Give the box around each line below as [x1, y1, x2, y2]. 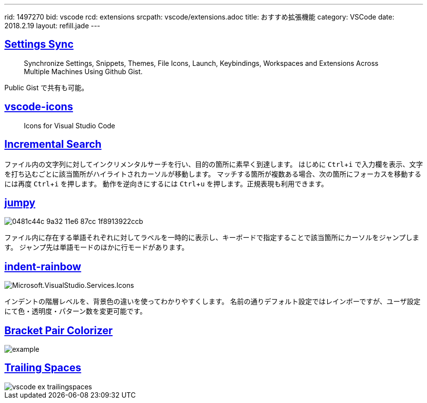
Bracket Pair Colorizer [4, 324, 113, 337]
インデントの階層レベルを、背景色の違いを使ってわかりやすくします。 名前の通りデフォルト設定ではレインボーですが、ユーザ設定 [4, 297, 421, 306]
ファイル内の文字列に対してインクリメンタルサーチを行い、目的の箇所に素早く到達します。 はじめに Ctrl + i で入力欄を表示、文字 [4, 160, 423, 168]
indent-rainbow [4, 260, 81, 273]
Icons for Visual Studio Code [24, 121, 115, 130]
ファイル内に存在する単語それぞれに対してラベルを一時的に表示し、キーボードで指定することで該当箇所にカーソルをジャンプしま [4, 233, 420, 242]
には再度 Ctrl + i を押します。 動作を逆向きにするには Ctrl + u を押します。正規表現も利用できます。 [4, 179, 328, 188]
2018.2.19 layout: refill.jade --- [4, 21, 100, 30]
